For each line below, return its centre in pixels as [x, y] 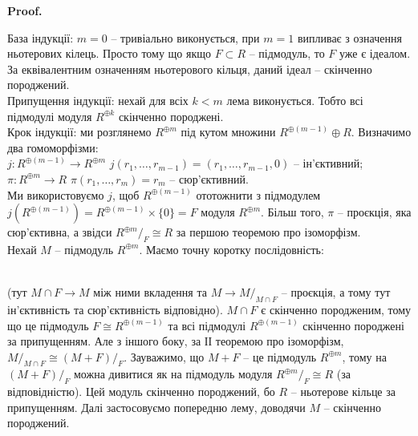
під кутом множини [228, 132]
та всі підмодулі [207, 325]
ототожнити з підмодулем [258, 194]
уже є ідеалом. [375, 53]
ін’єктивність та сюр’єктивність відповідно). [115, 309]
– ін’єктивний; [328, 163]
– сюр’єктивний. [209, 178]
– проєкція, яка [374, 212]
